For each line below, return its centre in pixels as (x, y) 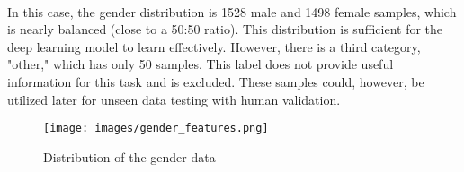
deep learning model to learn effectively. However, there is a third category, (214, 46)
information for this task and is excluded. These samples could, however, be (216, 81)
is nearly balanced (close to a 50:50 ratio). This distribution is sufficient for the (225, 29)
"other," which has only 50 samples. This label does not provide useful (201, 64)
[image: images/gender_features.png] (156, 129)
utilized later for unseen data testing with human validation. (174, 99)
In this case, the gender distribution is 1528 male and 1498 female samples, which (232, 11)
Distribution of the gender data (129, 156)
